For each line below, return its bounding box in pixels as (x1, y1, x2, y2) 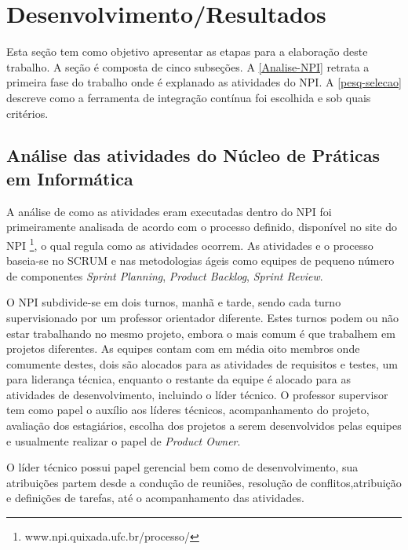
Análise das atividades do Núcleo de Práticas (6, 143, 380, 167)
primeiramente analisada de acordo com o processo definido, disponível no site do (6, 218, 397, 235)
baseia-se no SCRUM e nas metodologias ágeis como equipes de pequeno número (6, 252, 395, 269)
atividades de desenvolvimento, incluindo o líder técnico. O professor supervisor (6, 386, 388, 402)
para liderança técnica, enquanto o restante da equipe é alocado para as (6, 371, 351, 387)
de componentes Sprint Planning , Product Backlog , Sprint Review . (6, 267, 323, 284)
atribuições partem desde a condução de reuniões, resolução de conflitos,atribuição (6, 474, 402, 490)
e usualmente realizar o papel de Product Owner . (6, 432, 241, 449)
